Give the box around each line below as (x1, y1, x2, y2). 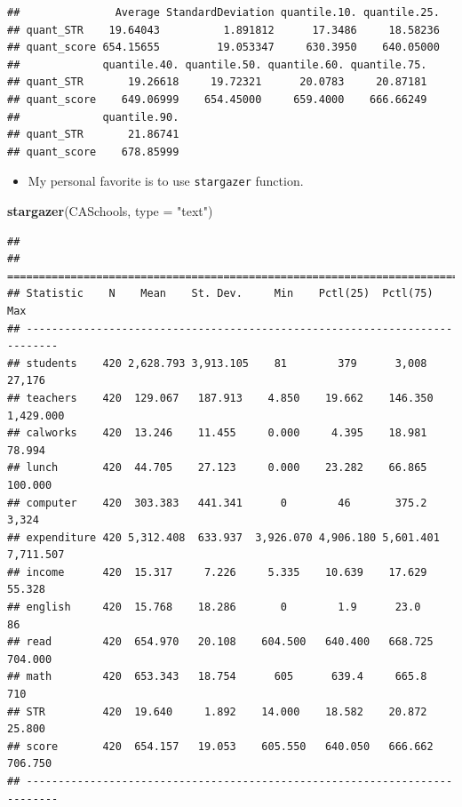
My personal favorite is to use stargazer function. (28, 172, 304, 190)
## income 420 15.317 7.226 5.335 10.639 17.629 (7, 565, 427, 579)
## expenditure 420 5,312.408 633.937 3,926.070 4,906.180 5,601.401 (7, 531, 440, 544)
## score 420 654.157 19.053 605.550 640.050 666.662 (7, 739, 434, 753)
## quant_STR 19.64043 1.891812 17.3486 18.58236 (7, 23, 440, 36)
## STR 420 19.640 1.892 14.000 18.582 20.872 (7, 705, 427, 718)
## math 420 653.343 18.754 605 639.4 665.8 (7, 670, 427, 683)
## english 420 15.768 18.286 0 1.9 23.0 (7, 601, 421, 614)
